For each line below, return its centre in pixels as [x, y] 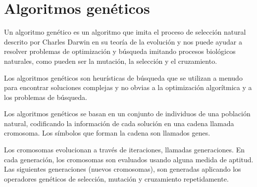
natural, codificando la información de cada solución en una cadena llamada [119, 123]
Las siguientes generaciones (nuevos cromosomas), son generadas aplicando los [123, 169]
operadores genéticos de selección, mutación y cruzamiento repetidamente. [116, 178]
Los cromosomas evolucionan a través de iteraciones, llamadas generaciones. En [124, 150]
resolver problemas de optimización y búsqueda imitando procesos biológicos [120, 51]
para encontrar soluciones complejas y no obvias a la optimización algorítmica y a [128, 87]
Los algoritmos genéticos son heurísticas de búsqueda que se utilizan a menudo [123, 77]
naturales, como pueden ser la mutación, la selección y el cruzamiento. [111, 61]
